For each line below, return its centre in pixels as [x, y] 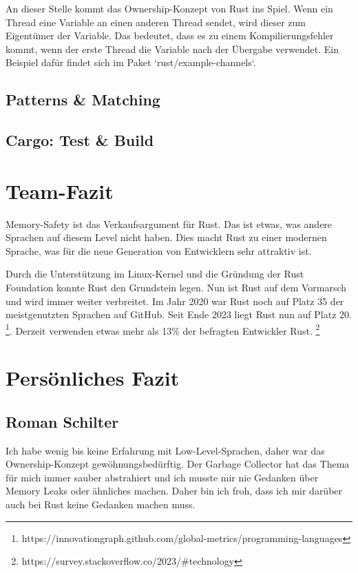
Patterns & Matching [83, 100]
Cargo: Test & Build [80, 140]
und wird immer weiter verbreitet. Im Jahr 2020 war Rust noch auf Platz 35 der [175, 301]
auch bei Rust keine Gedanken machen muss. [101, 504]
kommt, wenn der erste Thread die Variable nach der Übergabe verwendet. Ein [172, 49]
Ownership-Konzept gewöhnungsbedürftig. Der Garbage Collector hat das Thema [178, 464]
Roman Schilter [62, 421]
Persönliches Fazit [93, 378]
